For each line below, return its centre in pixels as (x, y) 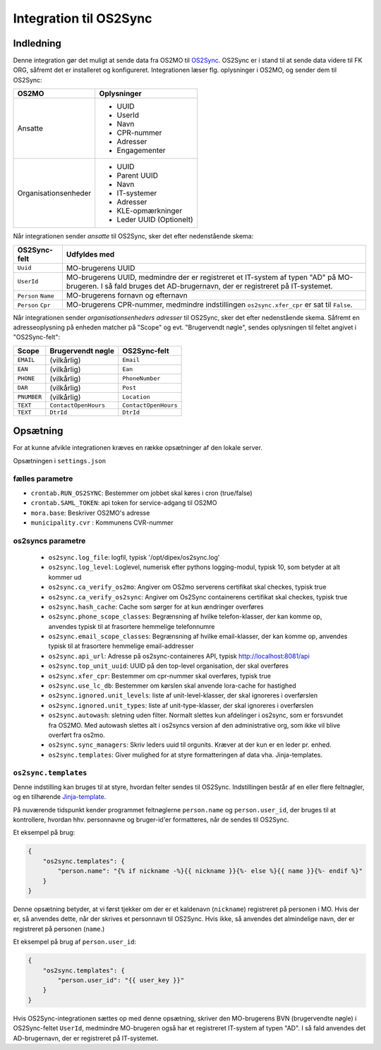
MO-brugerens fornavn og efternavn (127, 295)
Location (137, 397)
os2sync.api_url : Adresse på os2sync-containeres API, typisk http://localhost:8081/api (179, 656)
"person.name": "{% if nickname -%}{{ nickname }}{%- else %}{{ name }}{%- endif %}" (210, 871)
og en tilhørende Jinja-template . (60, 797)
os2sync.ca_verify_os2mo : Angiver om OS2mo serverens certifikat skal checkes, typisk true (187, 587)
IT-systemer (137, 193)
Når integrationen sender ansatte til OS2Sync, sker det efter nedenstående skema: (133, 236)
